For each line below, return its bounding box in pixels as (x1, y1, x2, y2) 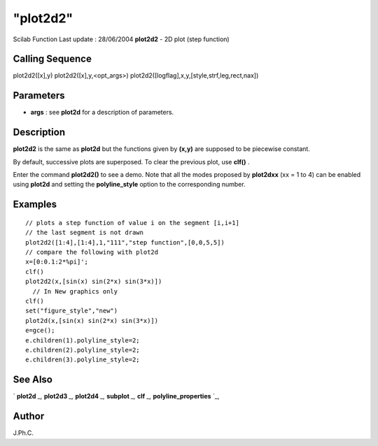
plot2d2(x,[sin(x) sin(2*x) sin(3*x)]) (25, 278, 162, 286)
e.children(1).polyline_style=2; (25, 336, 140, 344)
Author (13, 410, 45, 422)
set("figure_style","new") (25, 307, 118, 315)
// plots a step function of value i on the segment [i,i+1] (25, 219, 239, 226)
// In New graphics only (32, 287, 118, 295)
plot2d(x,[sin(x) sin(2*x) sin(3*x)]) (25, 317, 159, 324)
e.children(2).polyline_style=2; (25, 346, 140, 354)
